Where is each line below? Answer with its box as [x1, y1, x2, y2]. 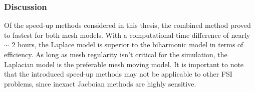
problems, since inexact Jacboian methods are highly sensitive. [4, 78, 196, 89]
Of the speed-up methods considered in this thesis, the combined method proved [4, 20, 251, 30]
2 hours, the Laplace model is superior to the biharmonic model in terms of [12, 39, 243, 50]
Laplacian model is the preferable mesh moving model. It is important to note [4, 59, 244, 69]
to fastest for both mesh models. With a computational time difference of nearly [4, 29, 250, 40]
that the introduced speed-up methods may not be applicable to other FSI [4, 69, 232, 79]
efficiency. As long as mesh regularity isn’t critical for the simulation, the [4, 49, 227, 59]
